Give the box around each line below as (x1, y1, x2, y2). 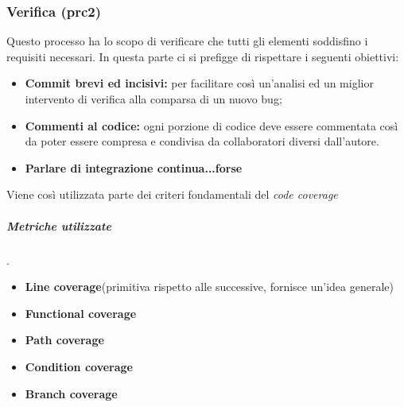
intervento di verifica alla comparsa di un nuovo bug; (25, 91, 282, 107)
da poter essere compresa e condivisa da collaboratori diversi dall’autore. (25, 133, 379, 149)
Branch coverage (25, 385, 118, 401)
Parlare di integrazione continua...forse (25, 159, 243, 176)
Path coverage (25, 331, 104, 348)
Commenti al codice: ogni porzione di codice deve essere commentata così (25, 117, 398, 134)
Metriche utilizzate (6, 217, 111, 234)
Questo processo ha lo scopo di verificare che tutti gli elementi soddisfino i (6, 33, 368, 49)
